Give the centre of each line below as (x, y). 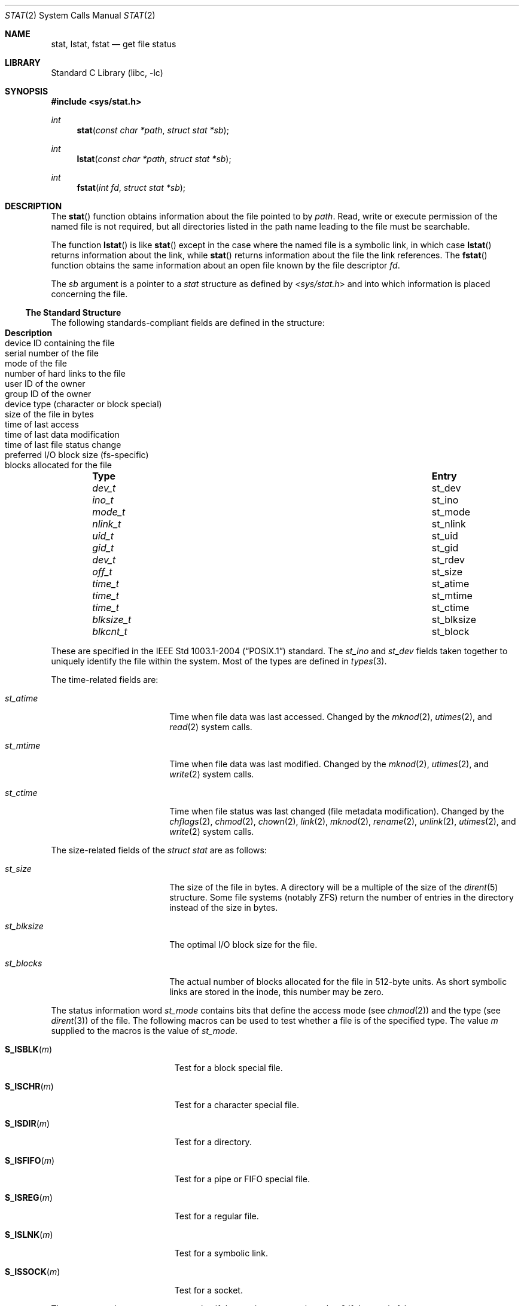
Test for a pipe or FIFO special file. (242, 1179)
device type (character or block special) (83, 404)
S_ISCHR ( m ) (29, 1086)
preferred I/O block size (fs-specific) (77, 455)
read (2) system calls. (211, 727)
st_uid (445, 536)
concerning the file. (89, 294)
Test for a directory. (213, 1142)
